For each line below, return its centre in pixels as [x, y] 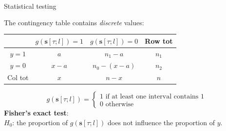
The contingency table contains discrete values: [74, 22]
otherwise [120, 104]
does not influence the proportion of [161, 122]
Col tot [18, 77]
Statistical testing [30, 6]
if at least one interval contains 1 [155, 96]
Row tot [159, 41]
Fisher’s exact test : [36, 113]
